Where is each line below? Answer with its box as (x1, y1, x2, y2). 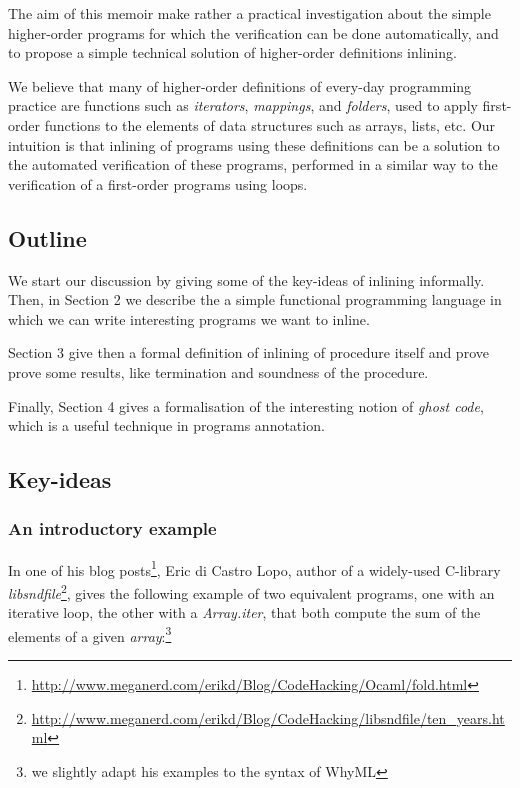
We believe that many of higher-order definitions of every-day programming (8, 75, 472, 96)
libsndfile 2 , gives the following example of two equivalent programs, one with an (8, 579, 495, 603)
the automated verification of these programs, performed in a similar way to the (8, 154, 498, 175)
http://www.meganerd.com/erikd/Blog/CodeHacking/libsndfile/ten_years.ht (31, 707, 505, 728)
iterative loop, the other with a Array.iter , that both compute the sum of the (8, 602, 481, 623)
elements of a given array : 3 (8, 622, 172, 646)
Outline (8, 222, 87, 253)
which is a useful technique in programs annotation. (8, 415, 325, 436)
